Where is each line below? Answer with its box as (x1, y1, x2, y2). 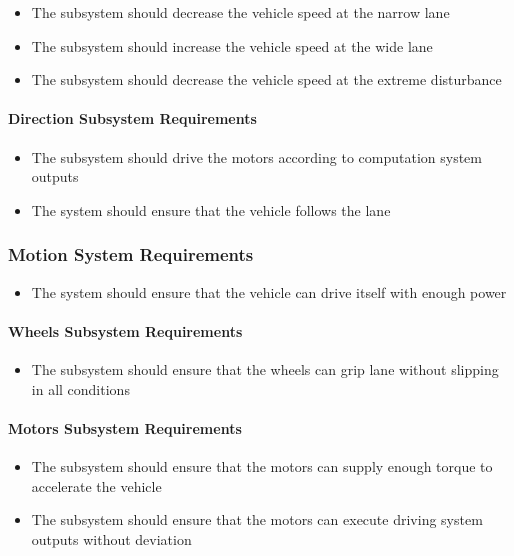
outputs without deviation (31, 528, 192, 549)
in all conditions (31, 378, 130, 399)
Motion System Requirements (8, 242, 254, 267)
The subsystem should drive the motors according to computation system (31, 146, 482, 167)
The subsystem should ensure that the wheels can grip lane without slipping (31, 358, 499, 379)
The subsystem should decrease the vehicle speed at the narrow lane (31, 2, 450, 22)
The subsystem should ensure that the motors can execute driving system (31, 509, 483, 530)
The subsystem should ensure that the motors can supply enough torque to (31, 455, 493, 476)
